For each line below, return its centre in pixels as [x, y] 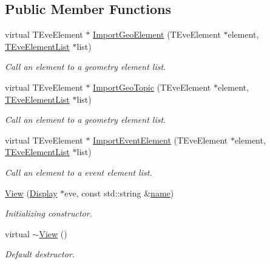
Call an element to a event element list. [79, 172]
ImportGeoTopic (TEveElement [152, 87]
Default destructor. [40, 254]
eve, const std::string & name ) [119, 193]
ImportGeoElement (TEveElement [157, 34]
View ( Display [31, 193]
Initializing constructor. [49, 213]
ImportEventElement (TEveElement [160, 140]
